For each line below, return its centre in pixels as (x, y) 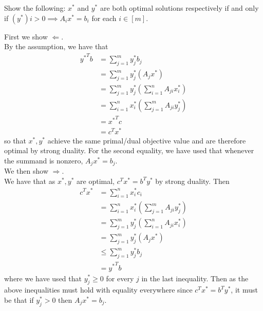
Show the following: (35, 8)
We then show (26, 171)
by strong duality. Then (192, 181)
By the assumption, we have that (56, 46)
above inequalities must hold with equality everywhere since (98, 290)
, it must (244, 290)
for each (104, 18)
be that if (19, 299)
